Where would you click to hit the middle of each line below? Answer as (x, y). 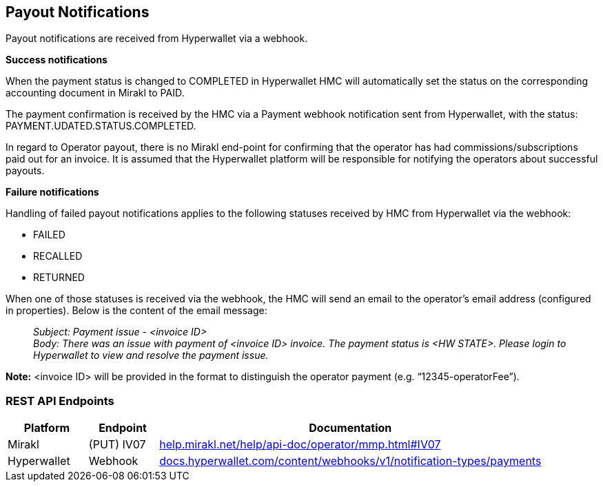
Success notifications (57, 60)
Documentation (350, 428)
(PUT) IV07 (117, 445)
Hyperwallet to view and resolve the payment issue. (151, 355)
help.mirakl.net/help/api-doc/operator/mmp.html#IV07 (300, 445)
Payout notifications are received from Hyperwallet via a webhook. (157, 39)
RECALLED (58, 256)
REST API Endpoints (60, 401)
